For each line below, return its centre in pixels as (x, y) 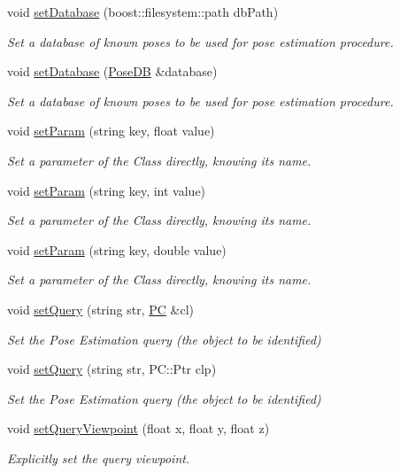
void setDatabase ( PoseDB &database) (112, 71)
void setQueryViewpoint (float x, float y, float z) (138, 428)
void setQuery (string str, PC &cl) (100, 309)
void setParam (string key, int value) (107, 190)
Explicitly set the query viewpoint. (99, 457)
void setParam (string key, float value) (111, 131)
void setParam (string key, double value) (117, 249)
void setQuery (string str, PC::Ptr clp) (112, 369)
